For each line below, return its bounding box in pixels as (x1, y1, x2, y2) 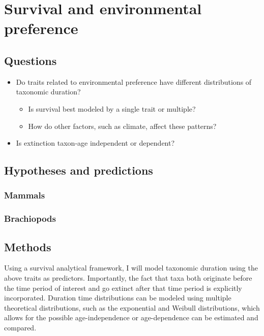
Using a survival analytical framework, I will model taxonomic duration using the (4, 262, 258, 273)
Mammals (4, 189, 45, 201)
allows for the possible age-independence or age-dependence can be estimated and (4, 312, 258, 323)
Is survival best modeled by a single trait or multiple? (28, 103, 196, 114)
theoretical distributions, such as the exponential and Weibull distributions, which (4, 302, 260, 313)
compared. (4, 322, 37, 332)
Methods (4, 239, 51, 254)
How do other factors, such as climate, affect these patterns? (28, 120, 217, 131)
